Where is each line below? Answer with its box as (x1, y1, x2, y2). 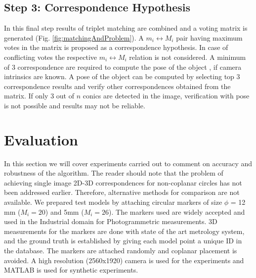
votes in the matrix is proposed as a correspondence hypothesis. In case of (4, 42, 228, 52)
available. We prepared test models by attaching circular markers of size (4, 197, 222, 207)
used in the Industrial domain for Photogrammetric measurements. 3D (4, 216, 217, 227)
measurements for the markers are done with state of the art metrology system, (4, 226, 245, 236)
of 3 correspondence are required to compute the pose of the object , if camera (4, 61, 242, 72)
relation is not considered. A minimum (129, 51, 246, 62)
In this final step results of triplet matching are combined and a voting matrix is (4, 23, 248, 33)
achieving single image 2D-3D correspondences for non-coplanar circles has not (4, 177, 242, 187)
